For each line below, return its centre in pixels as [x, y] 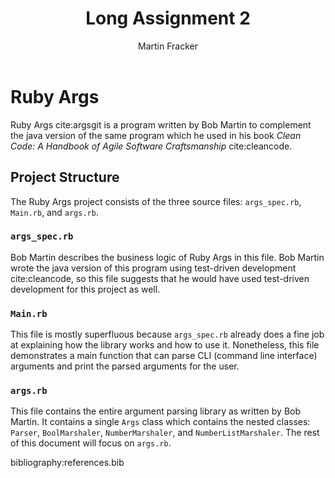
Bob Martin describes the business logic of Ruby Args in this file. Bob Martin [167, 257]
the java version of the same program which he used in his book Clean [156, 135]
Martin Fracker [168, 46]
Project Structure [65, 177]
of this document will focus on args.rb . [91, 443]
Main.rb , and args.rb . [54, 212]
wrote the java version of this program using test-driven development [153, 268]
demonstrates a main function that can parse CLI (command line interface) [164, 356]
